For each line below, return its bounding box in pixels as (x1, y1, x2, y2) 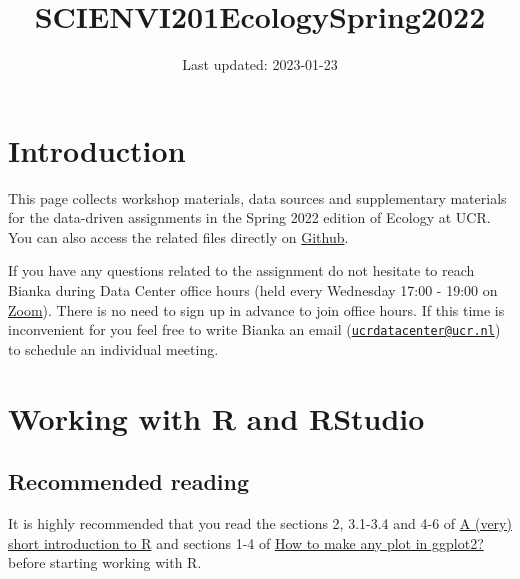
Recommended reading (8, 466, 250, 497)
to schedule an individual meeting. (8, 338, 219, 359)
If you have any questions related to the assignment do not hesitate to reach (8, 260, 475, 281)
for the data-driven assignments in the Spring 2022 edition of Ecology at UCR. (8, 207, 491, 228)
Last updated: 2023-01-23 (182, 54, 338, 75)
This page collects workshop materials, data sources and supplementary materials (8, 187, 507, 208)
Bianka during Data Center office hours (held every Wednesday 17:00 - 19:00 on (8, 280, 498, 301)
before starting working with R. (8, 552, 202, 573)
